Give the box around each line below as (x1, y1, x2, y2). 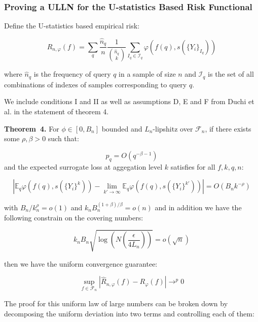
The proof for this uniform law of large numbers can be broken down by (4, 298, 228, 308)
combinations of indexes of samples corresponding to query (4, 79, 187, 89)
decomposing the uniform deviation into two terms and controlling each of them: (4, 308, 254, 318)
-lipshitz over (153, 123, 193, 134)
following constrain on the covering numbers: (4, 212, 143, 222)
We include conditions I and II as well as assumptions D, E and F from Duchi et (4, 96, 254, 107)
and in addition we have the (155, 202, 242, 212)
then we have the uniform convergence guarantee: (4, 258, 158, 269)
